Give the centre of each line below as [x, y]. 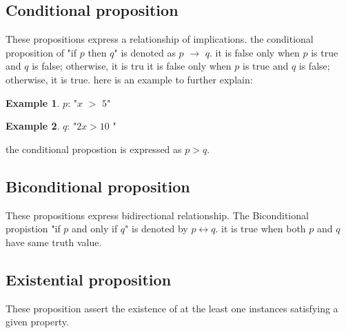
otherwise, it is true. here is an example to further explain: [129, 79]
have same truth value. [54, 242]
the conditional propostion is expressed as [94, 149]
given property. [37, 322]
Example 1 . [33, 102]
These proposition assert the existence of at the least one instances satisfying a [172, 308]
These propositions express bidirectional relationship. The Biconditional [157, 215]
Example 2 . [33, 126]
